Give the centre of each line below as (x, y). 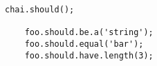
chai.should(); (40, 10)
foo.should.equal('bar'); (84, 44)
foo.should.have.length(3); (89, 55)
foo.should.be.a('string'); (89, 33)
